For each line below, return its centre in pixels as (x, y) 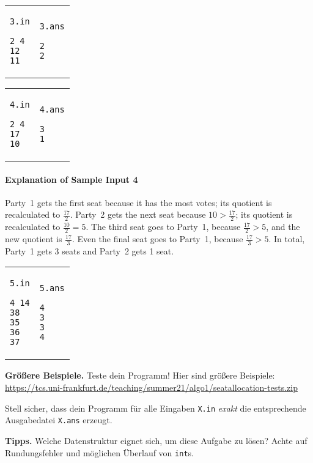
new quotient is (34, 239)
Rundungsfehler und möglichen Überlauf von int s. (99, 452)
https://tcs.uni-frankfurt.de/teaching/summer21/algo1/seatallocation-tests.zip (151, 387)
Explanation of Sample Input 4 (72, 179)
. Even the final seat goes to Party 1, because (157, 239)
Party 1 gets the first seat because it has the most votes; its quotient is (138, 202)
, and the (283, 227)
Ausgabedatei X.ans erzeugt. (59, 420)
